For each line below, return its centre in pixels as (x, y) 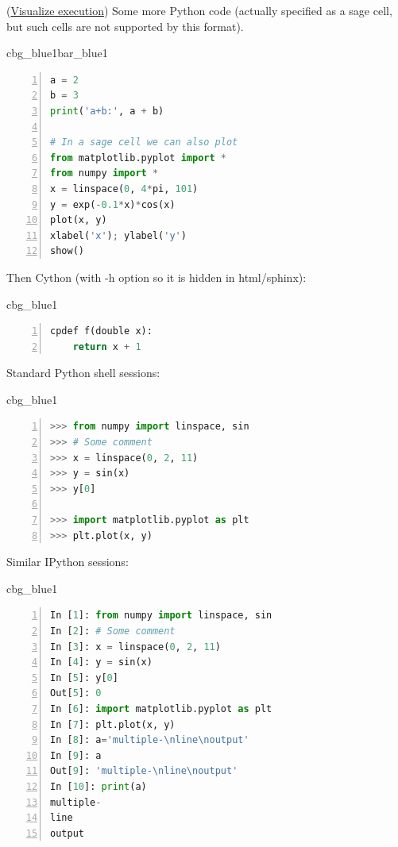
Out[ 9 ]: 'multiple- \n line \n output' (144, 771)
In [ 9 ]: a (76, 755)
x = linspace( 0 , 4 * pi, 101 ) (124, 189)
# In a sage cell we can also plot (144, 142)
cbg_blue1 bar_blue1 (57, 53)
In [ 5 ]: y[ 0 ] (84, 678)
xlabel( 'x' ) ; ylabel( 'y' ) (118, 235)
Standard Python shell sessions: (83, 373)
